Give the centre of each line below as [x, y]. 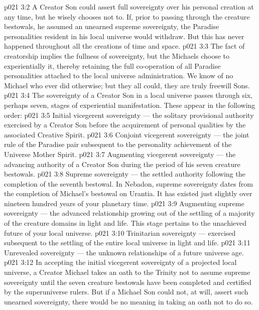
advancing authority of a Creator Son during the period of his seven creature [122, 164]
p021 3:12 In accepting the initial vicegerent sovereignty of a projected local [120, 262]
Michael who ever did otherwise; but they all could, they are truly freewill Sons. [127, 85]
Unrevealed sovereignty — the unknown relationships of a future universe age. [124, 252]
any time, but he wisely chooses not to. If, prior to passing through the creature [127, 16]
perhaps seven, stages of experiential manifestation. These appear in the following [130, 105]
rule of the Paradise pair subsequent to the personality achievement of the [118, 144]
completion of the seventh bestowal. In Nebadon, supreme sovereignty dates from [128, 183]
